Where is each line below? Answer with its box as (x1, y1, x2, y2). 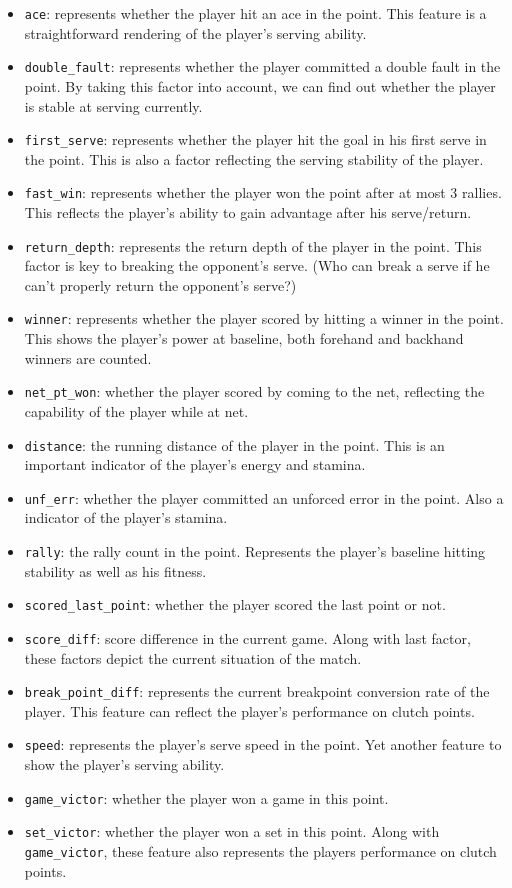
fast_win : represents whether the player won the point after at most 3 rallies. (24, 182, 502, 203)
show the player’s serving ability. (24, 754, 225, 775)
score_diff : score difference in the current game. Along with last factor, (24, 627, 471, 648)
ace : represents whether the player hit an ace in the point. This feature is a (24, 3, 487, 23)
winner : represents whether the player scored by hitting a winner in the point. (24, 308, 504, 329)
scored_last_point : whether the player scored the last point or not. (24, 594, 446, 615)
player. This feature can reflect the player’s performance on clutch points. (24, 700, 475, 721)
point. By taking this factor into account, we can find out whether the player (24, 75, 496, 96)
